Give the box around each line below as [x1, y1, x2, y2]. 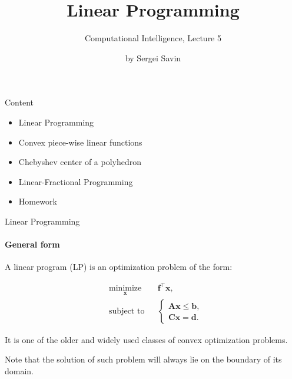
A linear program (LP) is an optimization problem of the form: [5, 261, 233, 273]
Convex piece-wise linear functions [18, 136, 142, 148]
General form [5, 238, 60, 251]
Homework [18, 195, 57, 207]
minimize [109, 284, 142, 293]
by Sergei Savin [125, 51, 181, 64]
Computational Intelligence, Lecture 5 [84, 32, 221, 44]
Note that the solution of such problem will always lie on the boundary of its [5, 353, 282, 365]
